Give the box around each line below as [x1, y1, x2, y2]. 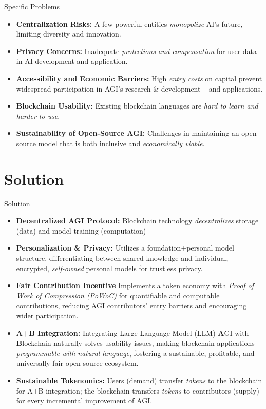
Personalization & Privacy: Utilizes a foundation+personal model [16, 242, 234, 253]
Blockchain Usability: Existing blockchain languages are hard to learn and [16, 100, 258, 111]
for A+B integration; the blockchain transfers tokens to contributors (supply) [16, 385, 259, 396]
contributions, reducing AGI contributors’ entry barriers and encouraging [16, 300, 247, 311]
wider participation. [16, 310, 79, 321]
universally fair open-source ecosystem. [16, 358, 139, 368]
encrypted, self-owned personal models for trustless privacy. [16, 262, 203, 273]
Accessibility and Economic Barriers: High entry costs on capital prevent [16, 73, 262, 83]
